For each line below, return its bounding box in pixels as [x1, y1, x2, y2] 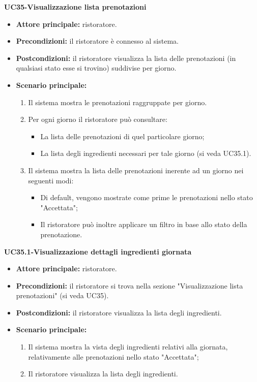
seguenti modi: [28, 175, 74, 185]
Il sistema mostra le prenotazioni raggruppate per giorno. [28, 97, 207, 107]
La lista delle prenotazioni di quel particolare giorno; [40, 131, 205, 141]
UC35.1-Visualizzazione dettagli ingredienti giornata [4, 246, 192, 257]
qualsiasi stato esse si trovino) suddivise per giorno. [16, 62, 177, 73]
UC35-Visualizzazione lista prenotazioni [4, 2, 147, 12]
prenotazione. [40, 229, 82, 239]
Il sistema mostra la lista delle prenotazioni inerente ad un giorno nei [28, 165, 244, 175]
